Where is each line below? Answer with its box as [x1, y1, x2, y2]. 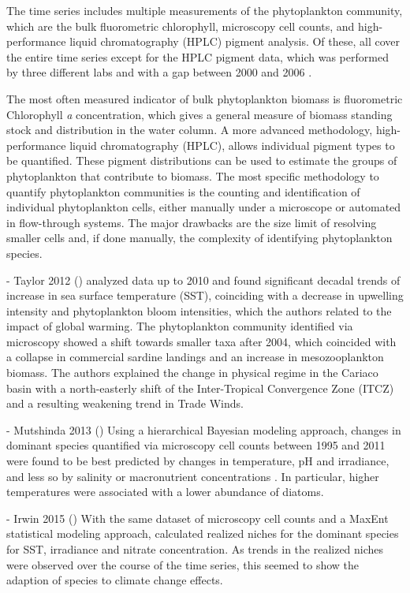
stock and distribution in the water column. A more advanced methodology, [6, 121, 373, 138]
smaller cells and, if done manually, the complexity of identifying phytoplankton [6, 229, 393, 246]
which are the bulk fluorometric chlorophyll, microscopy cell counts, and [6, 17, 355, 34]
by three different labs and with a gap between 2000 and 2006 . [6, 64, 312, 80]
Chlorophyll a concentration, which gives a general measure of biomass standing [6, 106, 393, 122]
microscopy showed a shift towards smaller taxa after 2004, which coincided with [6, 333, 397, 349]
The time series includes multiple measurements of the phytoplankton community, [6, 2, 403, 18]
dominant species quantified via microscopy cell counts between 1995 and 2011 [6, 437, 386, 453]
